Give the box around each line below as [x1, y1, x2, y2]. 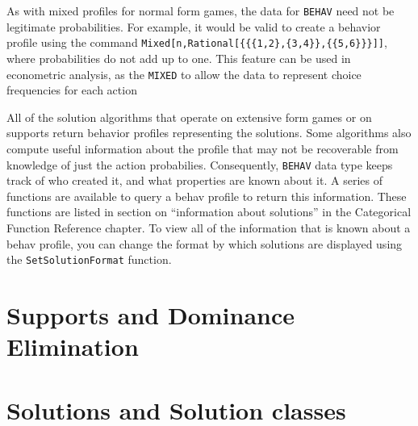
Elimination [6, 330, 139, 363]
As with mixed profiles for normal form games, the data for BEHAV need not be [6, 2, 395, 19]
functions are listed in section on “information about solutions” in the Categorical [6, 203, 412, 220]
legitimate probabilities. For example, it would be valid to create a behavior [6, 18, 381, 35]
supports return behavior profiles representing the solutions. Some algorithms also [6, 124, 412, 141]
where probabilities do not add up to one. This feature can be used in [6, 49, 351, 66]
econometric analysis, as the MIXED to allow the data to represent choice [6, 65, 362, 82]
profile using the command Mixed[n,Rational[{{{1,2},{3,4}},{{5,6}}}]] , [6, 34, 387, 51]
